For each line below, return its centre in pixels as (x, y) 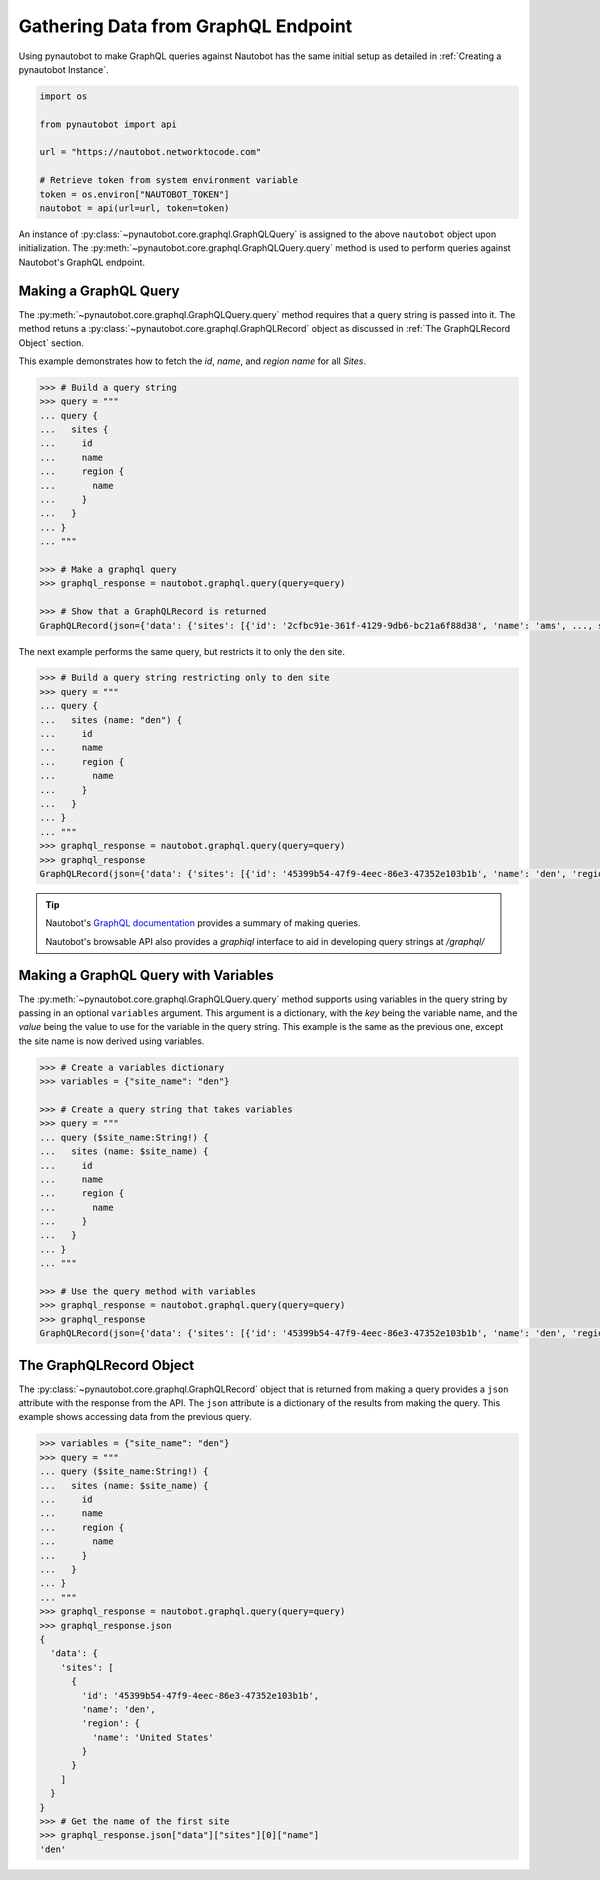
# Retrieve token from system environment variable (169, 180)
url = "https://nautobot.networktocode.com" (150, 152)
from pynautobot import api (108, 124)
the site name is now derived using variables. (111, 1041)
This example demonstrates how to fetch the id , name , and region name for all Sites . (192, 361)
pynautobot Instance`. (63, 69)
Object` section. (51, 342)
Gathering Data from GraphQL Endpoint (185, 26)
